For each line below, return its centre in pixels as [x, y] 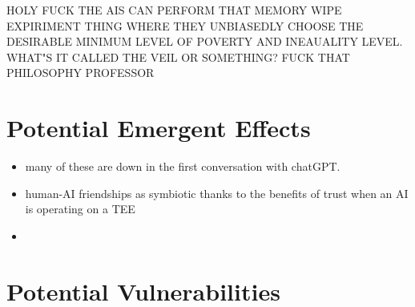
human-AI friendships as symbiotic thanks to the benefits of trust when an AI [217, 193]
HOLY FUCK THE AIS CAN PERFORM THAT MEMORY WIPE [174, 10]
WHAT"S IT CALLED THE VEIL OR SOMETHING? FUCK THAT [178, 57]
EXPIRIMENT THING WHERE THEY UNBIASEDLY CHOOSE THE [185, 25]
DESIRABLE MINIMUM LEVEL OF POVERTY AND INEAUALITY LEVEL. [205, 41]
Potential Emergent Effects [159, 128]
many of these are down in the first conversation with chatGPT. [183, 166]
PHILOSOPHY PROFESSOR [81, 73]
